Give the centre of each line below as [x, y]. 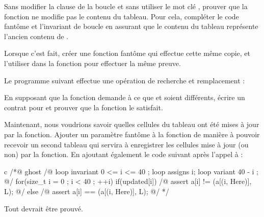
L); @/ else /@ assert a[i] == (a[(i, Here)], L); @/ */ [87, 191]
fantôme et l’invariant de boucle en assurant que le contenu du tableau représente [131, 26]
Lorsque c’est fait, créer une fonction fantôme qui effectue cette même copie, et [127, 53]
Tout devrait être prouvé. [44, 208]
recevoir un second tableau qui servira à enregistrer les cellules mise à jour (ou [126, 144]
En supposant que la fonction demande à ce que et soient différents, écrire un [125, 97]
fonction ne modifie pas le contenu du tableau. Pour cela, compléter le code [122, 16]
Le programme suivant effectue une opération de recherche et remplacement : [125, 80]
